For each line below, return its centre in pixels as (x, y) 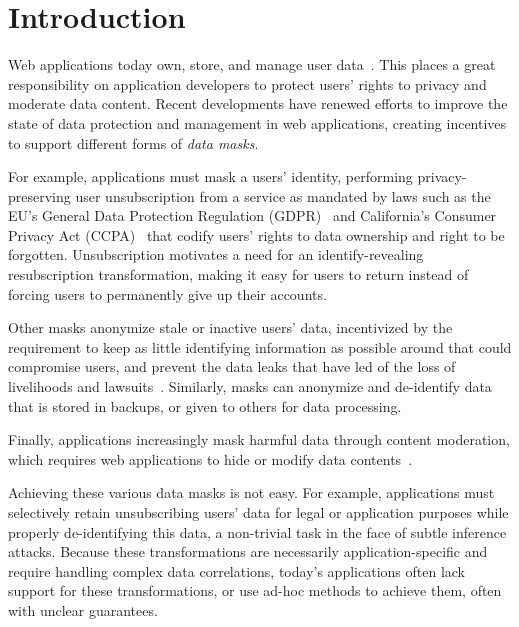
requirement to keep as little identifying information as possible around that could (260, 346)
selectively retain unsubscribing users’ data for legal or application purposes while (258, 512)
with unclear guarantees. (83, 609)
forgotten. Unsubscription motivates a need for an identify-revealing (216, 254)
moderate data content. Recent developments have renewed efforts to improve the (258, 103)
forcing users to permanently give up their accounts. (167, 293)
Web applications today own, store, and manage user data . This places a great (252, 64)
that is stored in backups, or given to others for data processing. (205, 405)
